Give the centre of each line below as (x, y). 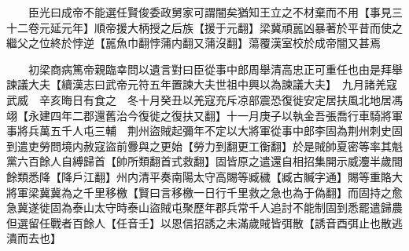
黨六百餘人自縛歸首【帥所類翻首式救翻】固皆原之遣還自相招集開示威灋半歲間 (204, 161)
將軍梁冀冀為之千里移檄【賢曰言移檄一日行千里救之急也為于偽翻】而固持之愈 (204, 192)
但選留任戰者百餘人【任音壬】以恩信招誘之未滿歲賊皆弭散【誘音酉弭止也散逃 (204, 222)
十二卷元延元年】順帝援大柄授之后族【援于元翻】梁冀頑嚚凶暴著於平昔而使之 (204, 27)
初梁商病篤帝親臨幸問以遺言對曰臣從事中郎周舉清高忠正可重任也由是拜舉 (215, 69)
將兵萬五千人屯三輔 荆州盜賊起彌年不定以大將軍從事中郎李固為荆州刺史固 (210, 131)
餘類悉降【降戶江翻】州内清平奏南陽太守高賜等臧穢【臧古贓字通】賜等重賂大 (204, 176)
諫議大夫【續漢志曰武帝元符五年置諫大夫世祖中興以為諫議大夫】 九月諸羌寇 (202, 84)
